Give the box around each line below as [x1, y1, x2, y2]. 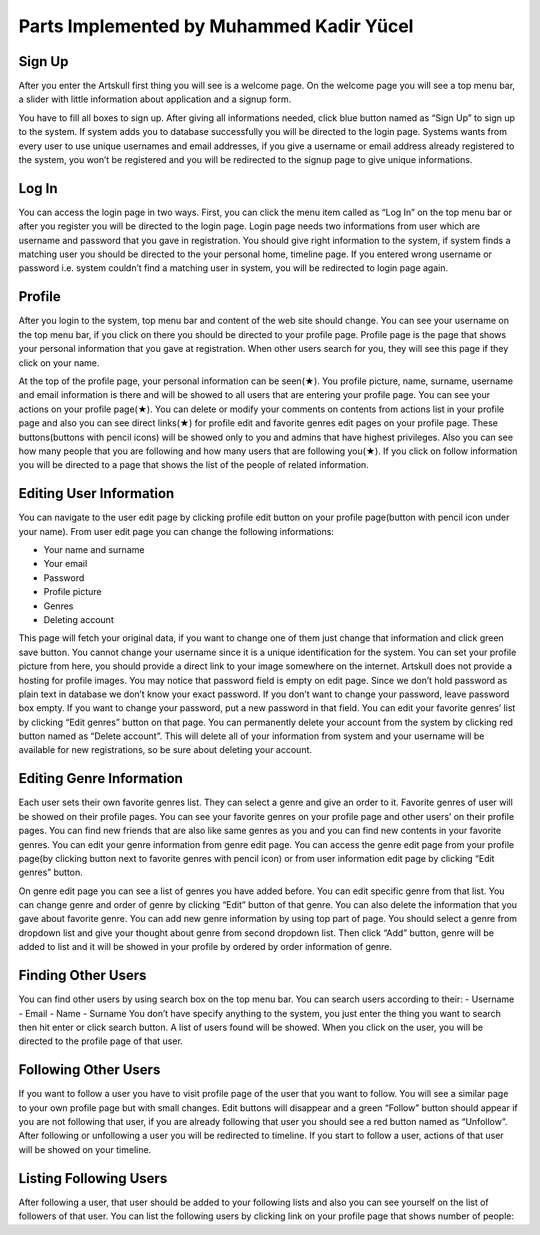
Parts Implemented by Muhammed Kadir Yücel [18, 15, 414, 37]
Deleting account [43, 613, 114, 625]
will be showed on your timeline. [18, 1143, 152, 1155]
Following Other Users [18, 1061, 161, 1079]
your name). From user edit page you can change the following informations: [18, 525, 335, 537]
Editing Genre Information [18, 770, 184, 787]
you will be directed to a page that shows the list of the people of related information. [18, 459, 369, 471]
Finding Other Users [18, 967, 147, 984]
